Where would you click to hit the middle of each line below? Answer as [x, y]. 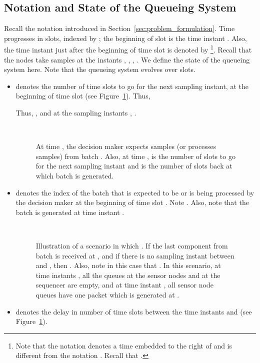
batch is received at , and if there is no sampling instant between [135, 255]
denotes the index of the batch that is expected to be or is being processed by [135, 192]
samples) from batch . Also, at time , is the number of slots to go [135, 156]
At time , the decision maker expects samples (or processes [126, 146]
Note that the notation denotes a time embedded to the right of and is [124, 345]
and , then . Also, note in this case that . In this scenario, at [128, 265]
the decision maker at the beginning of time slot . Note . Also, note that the [132, 202]
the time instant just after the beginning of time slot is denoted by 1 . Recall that [128, 49]
